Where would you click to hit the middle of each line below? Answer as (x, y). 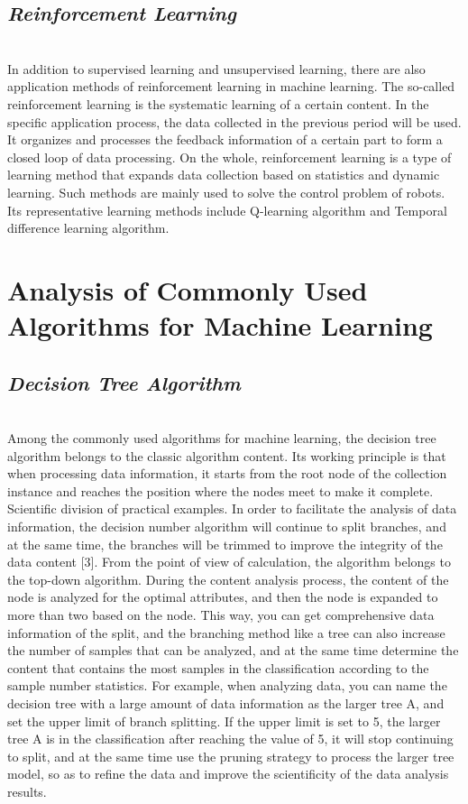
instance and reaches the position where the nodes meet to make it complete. (220, 490)
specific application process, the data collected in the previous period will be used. (234, 121)
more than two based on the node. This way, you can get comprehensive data (221, 615)
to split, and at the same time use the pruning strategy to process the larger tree (231, 756)
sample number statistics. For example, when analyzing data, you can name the (227, 685)
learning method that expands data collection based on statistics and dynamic (224, 175)
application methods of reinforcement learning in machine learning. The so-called (231, 86)
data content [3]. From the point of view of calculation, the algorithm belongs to (229, 562)
